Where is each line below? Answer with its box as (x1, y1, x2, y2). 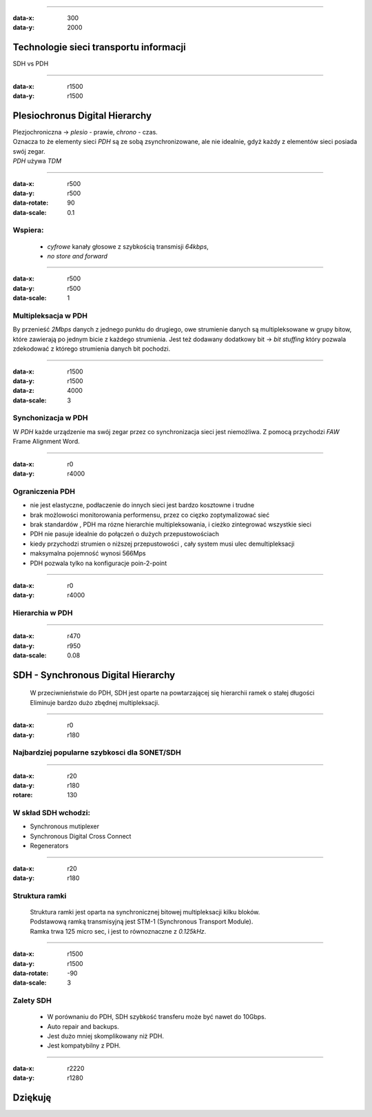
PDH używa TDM (12, 157, 62, 165)
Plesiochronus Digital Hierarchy (12, 110, 152, 121)
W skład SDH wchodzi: (12, 808, 91, 818)
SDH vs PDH (12, 59, 49, 68)
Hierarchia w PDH (12, 608, 73, 618)
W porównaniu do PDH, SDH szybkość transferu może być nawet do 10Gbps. (47, 1013, 267, 1021)
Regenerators (30, 841, 69, 850)
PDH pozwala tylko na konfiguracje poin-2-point (30, 559, 167, 567)
